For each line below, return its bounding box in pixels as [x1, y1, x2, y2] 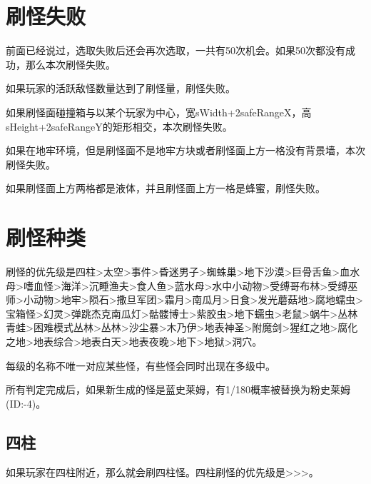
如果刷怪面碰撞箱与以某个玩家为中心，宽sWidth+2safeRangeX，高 [6, 104, 312, 119]
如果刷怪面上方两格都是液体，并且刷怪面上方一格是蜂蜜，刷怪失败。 [6, 181, 325, 196]
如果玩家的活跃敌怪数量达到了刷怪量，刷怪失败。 [6, 81, 235, 96]
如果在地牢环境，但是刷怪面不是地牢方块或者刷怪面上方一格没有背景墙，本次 [6, 143, 365, 158]
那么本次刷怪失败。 [25, 56, 116, 71]
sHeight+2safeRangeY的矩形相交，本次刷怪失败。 [6, 119, 233, 133]
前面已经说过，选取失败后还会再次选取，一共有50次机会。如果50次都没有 [6, 43, 345, 58]
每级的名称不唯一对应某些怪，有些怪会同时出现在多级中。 [6, 358, 275, 373]
